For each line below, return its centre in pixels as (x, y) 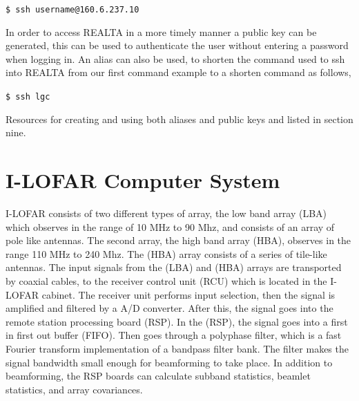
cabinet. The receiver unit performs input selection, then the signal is (188, 294)
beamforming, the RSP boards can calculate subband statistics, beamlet (158, 376)
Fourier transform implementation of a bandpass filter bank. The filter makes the (177, 348)
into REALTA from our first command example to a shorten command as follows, (178, 72)
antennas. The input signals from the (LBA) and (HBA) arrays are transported (174, 267)
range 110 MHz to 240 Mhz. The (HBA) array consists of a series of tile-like (166, 253)
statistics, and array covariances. (74, 389)
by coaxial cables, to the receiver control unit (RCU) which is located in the (166, 280)
